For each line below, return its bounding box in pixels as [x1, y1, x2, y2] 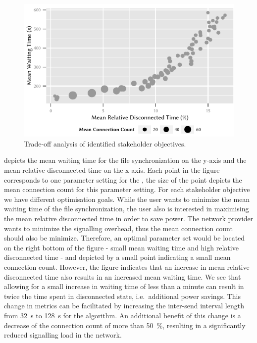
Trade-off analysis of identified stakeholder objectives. [24, 138, 186, 148]
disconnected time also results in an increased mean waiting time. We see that [4, 271, 241, 282]
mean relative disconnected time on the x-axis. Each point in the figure [4, 165, 220, 175]
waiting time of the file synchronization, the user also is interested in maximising [4, 203, 249, 214]
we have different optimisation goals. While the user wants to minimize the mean [4, 194, 250, 204]
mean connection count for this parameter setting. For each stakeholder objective [4, 184, 250, 195]
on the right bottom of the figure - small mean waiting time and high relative [4, 242, 239, 252]
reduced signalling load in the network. [4, 330, 122, 340]
